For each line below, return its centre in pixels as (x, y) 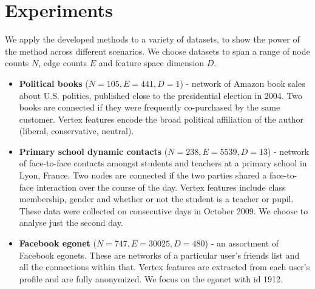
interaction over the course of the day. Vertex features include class (161, 187)
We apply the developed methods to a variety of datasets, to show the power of (152, 39)
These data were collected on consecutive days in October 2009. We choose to (164, 210)
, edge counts (63, 63)
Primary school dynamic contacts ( (93, 151)
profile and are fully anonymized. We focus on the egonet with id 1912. (151, 278)
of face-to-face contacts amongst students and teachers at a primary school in (163, 163)
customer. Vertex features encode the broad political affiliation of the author (161, 119)
